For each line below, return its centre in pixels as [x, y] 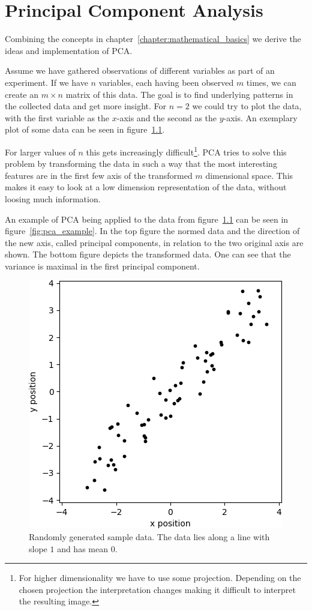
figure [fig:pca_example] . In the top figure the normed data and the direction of [152, 231]
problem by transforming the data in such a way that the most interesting [141, 164]
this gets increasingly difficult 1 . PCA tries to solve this [186, 151]
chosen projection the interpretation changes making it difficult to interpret [157, 589]
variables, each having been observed [166, 82]
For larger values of [40, 152]
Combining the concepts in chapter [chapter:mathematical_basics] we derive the [153, 39]
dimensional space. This [249, 175]
